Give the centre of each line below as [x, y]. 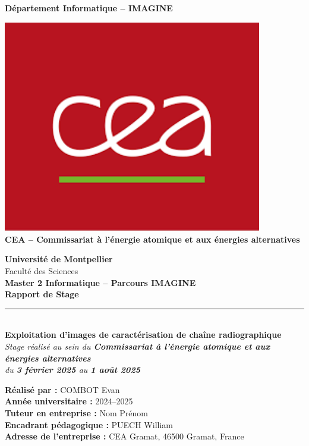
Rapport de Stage [42, 294]
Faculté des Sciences [42, 271]
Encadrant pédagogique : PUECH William [89, 424]
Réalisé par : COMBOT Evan [62, 389]
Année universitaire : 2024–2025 [69, 401]
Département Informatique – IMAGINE [89, 8]
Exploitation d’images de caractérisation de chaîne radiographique [143, 334]
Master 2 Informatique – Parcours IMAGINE [100, 282]
